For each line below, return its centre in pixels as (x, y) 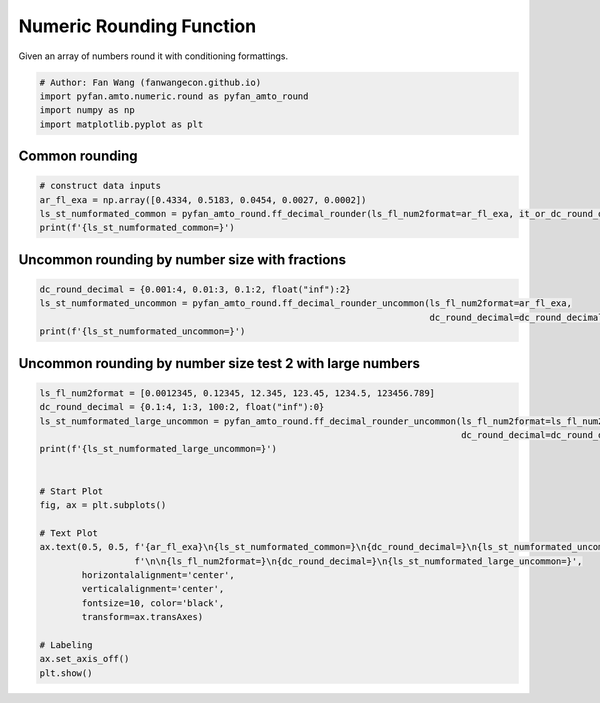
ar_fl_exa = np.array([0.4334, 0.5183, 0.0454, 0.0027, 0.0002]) (203, 199)
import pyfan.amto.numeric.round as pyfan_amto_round (174, 96)
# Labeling (66, 644)
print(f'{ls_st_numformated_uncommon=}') (142, 331)
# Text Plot (69, 533)
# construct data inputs (100, 186)
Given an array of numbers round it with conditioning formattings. (153, 56)
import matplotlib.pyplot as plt (121, 124)
